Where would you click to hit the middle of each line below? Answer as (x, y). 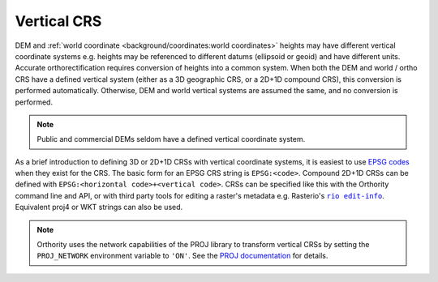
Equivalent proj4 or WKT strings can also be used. (99, 207)
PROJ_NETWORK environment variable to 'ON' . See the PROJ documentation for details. (182, 256)
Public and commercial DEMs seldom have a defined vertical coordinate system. (171, 139)
